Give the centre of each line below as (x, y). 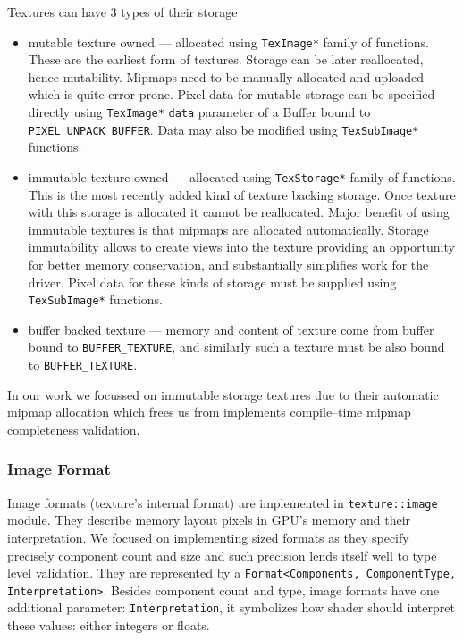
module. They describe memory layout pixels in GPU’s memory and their (209, 520)
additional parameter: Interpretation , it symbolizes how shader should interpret (231, 607)
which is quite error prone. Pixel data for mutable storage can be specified (231, 94)
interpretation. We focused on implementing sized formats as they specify (208, 537)
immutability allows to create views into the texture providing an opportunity (241, 247)
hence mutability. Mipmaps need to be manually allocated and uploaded (226, 76)
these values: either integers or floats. (109, 625)
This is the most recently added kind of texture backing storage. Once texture (242, 194)
